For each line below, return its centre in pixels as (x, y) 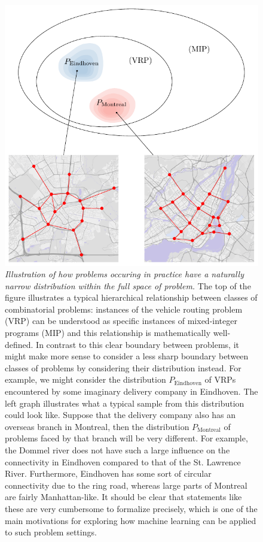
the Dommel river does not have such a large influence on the (117, 450)
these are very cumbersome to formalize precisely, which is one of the (131, 508)
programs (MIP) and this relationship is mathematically (108, 333)
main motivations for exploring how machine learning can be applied (131, 520)
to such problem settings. (51, 532)
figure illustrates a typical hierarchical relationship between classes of (131, 297)
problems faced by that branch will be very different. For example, (126, 438)
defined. (19, 344)
